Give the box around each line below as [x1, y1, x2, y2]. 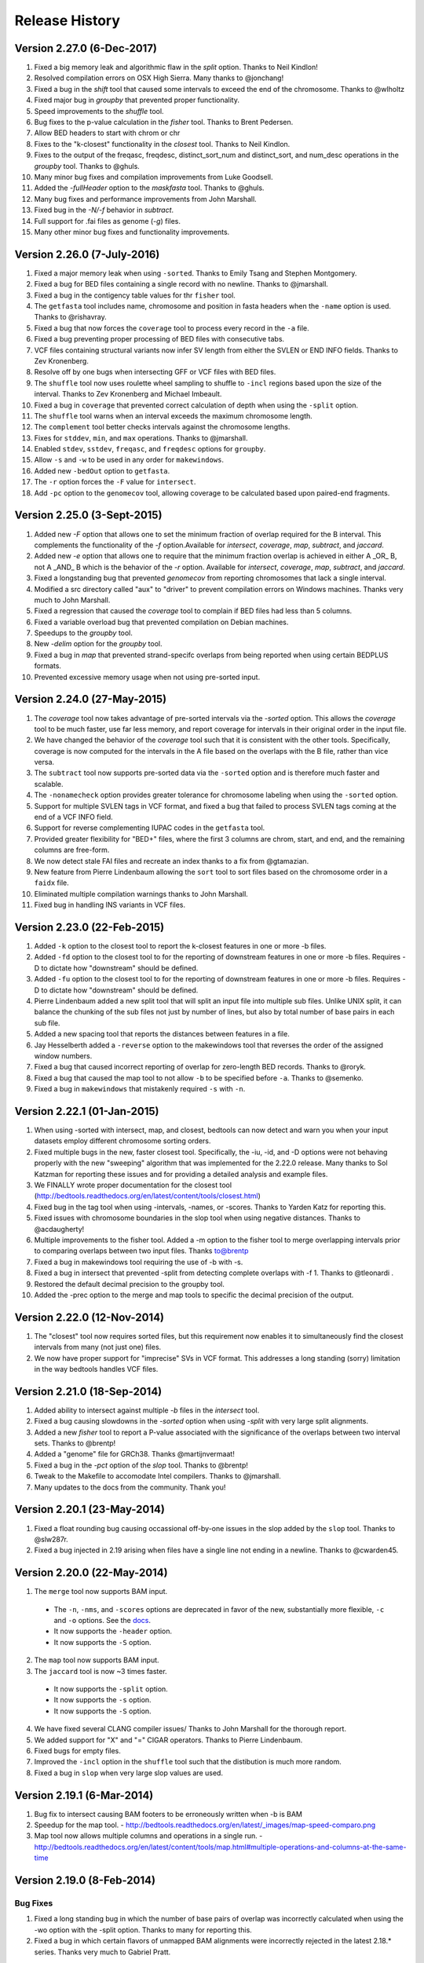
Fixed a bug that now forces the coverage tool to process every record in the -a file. [34, 323, 309, 333]
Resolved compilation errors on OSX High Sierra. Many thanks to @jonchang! [34, 73, 284, 82]
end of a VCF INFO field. [34, 813, 113, 822]
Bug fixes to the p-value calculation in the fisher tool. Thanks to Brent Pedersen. [34, 118, 294, 127]
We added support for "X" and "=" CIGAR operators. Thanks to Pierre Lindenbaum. [34, 1735, 303, 1745]
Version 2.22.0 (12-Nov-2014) [14, 1310, 165, 1324]
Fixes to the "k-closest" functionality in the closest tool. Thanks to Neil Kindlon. [34, 139, 291, 148]
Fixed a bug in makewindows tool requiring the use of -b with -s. [34, 1257, 243, 1267]
